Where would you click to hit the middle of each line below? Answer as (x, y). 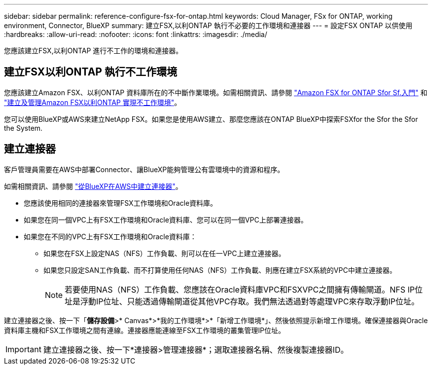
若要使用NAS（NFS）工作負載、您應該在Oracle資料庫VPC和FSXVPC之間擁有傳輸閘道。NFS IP (240, 289)
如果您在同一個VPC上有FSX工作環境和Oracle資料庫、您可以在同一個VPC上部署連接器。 (166, 220)
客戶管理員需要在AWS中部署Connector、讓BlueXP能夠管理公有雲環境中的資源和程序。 (144, 169)
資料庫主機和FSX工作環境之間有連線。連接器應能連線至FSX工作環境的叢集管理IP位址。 (145, 330)
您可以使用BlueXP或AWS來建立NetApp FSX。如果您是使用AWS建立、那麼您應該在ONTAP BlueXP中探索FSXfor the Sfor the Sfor (211, 119)
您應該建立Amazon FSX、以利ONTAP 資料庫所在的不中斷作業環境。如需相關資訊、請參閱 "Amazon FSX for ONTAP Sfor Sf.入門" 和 (216, 92)
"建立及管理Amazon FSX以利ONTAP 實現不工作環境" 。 (93, 102)
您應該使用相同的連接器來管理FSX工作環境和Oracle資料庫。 (121, 203)
